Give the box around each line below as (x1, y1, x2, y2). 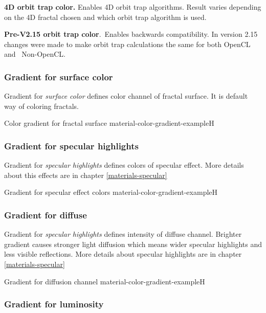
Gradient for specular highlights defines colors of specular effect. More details (4, 160, 244, 170)
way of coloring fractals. (4, 100, 79, 111)
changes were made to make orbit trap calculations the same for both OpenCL (4, 38, 251, 49)
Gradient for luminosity (4, 298, 104, 310)
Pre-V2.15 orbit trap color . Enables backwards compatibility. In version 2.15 (4, 29, 258, 39)
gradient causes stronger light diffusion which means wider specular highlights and (4, 238, 262, 249)
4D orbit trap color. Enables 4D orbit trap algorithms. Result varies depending (4, 2, 261, 12)
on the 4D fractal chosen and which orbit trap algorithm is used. (4, 11, 207, 22)
